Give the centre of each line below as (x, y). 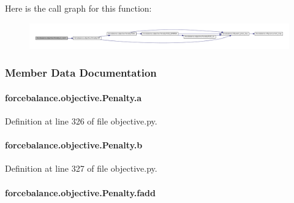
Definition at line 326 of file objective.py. (81, 121)
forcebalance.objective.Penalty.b (74, 145)
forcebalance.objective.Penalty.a (73, 97)
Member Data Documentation (81, 73)
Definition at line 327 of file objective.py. (81, 168)
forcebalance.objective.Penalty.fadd (80, 192)
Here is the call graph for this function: (78, 8)
